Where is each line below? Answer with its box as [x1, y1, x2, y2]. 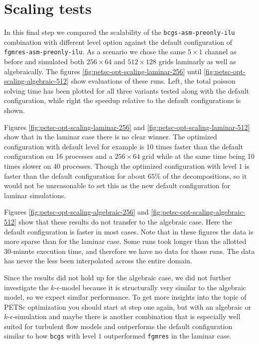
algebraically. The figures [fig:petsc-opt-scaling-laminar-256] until [4, 66, 202, 76]
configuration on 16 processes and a [4, 151, 113, 161]
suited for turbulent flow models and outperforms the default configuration [4, 321, 233, 331]
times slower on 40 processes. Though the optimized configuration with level [4, 160, 237, 171]
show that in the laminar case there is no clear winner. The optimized [4, 131, 217, 142]
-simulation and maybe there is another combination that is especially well [12, 311, 241, 322]
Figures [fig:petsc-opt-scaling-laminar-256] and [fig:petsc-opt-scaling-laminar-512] [4, 121, 250, 132]
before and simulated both [4, 56, 85, 67]
